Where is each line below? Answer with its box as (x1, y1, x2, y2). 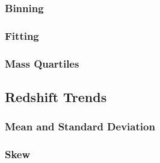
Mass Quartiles (5, 56, 79, 71)
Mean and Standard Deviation (5, 119, 155, 134)
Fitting (5, 28, 39, 43)
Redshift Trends (5, 87, 107, 106)
